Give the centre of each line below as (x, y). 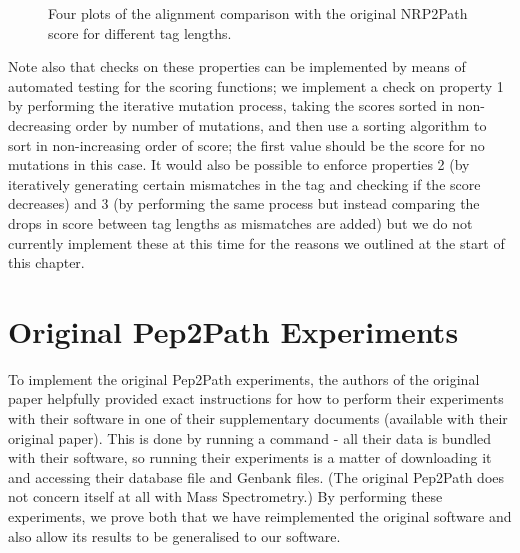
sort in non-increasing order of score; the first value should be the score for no (246, 144)
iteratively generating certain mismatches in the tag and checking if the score (244, 183)
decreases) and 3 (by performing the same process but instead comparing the (244, 203)
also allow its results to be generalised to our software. (174, 535)
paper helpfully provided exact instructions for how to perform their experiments (256, 398)
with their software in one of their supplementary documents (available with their (258, 418)
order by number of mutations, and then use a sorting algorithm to (281, 124)
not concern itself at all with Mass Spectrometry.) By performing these (225, 496)
